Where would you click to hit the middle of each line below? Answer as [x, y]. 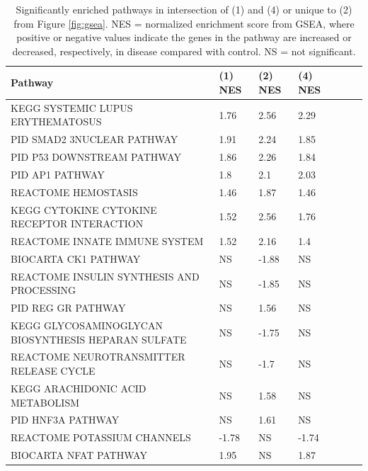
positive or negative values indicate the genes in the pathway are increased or [184, 37]
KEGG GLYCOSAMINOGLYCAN [87, 325]
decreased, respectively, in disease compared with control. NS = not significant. [184, 51]
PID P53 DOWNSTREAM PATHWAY [96, 157]
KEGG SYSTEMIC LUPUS [72, 107]
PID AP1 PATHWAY [58, 174]
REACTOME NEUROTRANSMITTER [98, 357]
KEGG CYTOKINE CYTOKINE [84, 209]
